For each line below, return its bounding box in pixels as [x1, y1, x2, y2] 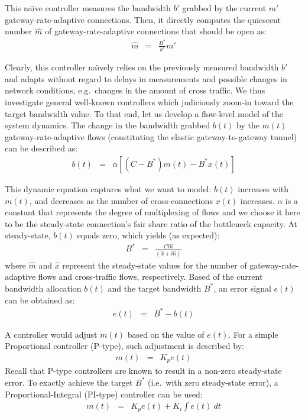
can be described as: [5, 142, 78, 154]
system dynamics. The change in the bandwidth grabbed [5, 119, 210, 131]
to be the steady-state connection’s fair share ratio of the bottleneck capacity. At [5, 217, 298, 229]
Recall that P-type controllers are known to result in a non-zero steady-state [5, 364, 282, 377]
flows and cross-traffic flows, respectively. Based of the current [38, 270, 263, 283]
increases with [238, 182, 289, 195]
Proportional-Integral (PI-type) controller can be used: [5, 387, 203, 400]
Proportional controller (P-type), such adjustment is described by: [5, 340, 244, 352]
